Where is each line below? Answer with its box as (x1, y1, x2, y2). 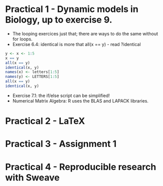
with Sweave (5, 171, 60, 183)
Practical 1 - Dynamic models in (5, 3, 139, 15)
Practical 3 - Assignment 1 (5, 138, 117, 149)
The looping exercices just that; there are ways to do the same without (12, 30, 158, 36)
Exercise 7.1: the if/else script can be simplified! (12, 92, 110, 98)
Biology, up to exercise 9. (5, 14, 113, 25)
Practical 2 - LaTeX (5, 115, 85, 127)
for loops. (12, 36, 33, 42)
